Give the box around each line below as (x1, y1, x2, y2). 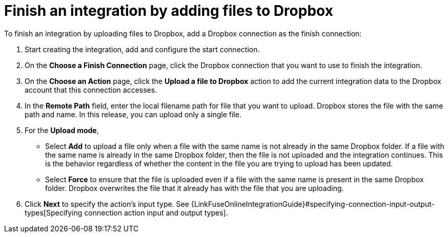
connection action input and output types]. (84, 208, 228, 217)
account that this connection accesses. (25, 85, 157, 94)
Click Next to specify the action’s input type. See (25, 199, 189, 208)
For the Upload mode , (25, 125, 99, 135)
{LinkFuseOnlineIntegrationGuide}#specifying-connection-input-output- (191, 199, 435, 208)
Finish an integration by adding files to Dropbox (4, 2, 333, 19)
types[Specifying (25, 208, 83, 217)
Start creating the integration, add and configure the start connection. (25, 45, 260, 54)
